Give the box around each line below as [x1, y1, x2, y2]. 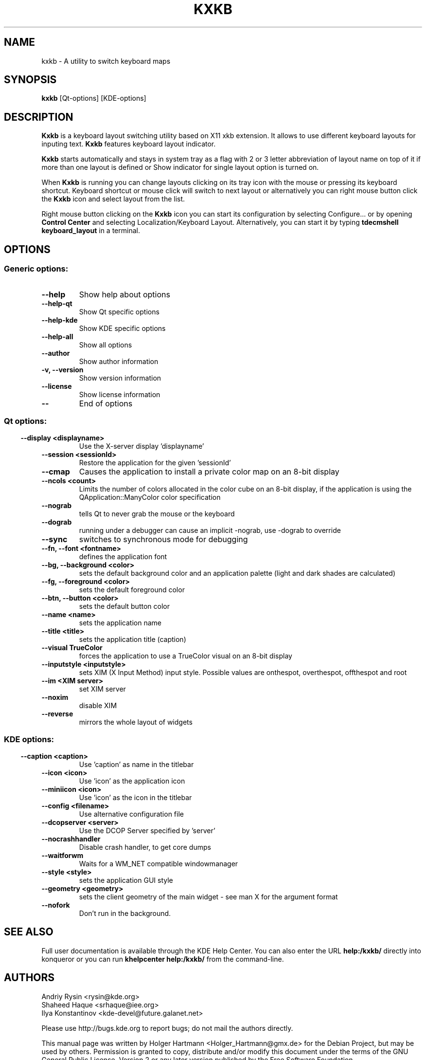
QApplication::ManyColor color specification [79, 493, 221, 502]
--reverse [41, 710, 73, 718]
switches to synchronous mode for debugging [79, 534, 248, 545]
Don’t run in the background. [79, 909, 171, 917]
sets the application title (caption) [79, 635, 186, 644]
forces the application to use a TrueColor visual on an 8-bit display [79, 652, 292, 660]
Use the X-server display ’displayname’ [79, 442, 204, 451]
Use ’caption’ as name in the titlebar [79, 760, 194, 768]
